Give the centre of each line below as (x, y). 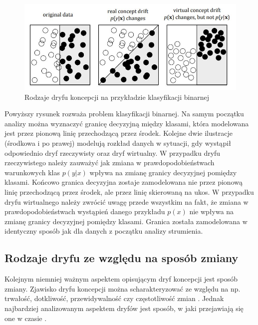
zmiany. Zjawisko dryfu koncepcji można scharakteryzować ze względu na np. (123, 288)
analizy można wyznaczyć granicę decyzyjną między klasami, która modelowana (127, 123)
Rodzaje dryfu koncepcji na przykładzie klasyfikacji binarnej (117, 97)
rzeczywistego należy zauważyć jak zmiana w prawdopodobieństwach (110, 162)
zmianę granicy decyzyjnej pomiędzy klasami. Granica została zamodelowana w (126, 221)
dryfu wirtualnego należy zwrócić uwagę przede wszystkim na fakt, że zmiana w (127, 201)
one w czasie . (26, 318)
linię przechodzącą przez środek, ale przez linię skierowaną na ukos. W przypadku (129, 192)
